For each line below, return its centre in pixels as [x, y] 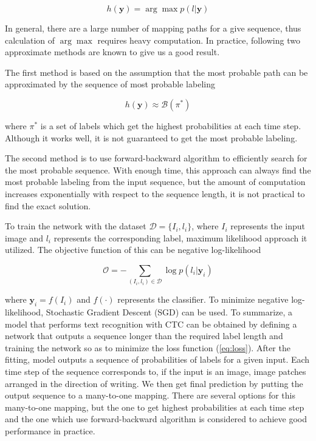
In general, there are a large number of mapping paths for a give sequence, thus [153, 28]
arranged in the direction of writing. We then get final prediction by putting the [154, 383]
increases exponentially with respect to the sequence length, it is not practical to [155, 193]
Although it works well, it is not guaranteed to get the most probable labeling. [151, 137]
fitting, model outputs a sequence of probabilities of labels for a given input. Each [157, 359]
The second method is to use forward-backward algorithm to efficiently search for [156, 158]
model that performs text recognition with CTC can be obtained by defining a [151, 324]
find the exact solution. [48, 205]
